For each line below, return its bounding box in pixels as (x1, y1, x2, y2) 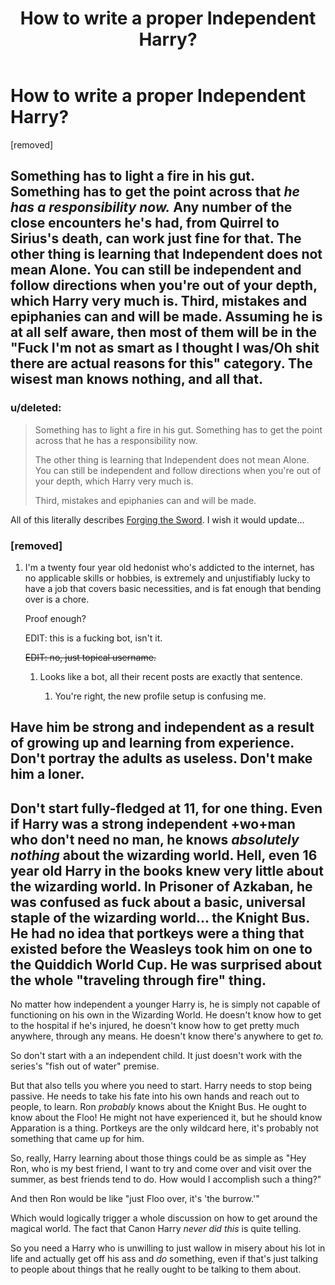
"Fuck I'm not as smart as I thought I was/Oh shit (10, 340, 320, 357)
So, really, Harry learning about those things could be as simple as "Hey (10, 1152, 307, 1164)
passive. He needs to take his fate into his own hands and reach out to (10, 1090, 300, 1102)
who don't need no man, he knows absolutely (10, 831, 300, 848)
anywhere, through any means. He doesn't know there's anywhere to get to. (10, 1030, 324, 1042)
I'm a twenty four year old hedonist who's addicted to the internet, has (24, 561, 315, 573)
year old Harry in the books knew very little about (10, 862, 324, 879)
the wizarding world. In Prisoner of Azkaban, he (10, 878, 313, 895)
